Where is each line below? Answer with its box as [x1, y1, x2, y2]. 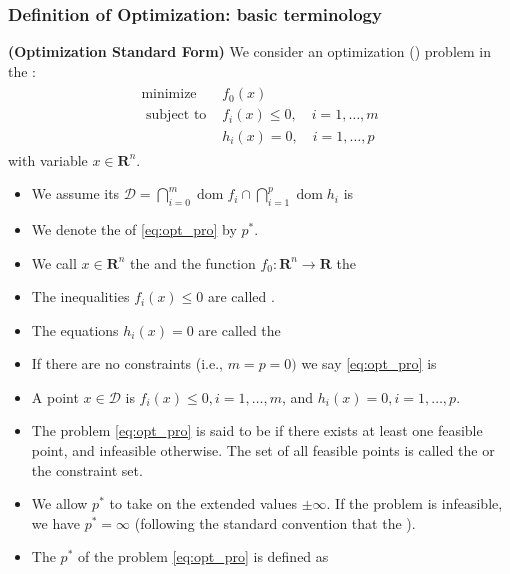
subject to [146, 108, 207, 123]
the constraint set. [31, 459, 143, 480]
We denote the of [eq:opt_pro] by [31, 218, 237, 239]
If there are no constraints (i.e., [31, 353, 224, 374]
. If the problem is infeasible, [326, 493, 503, 514]
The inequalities [31, 286, 130, 307]
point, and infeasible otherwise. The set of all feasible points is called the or [31, 440, 495, 461]
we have [31, 512, 80, 533]
